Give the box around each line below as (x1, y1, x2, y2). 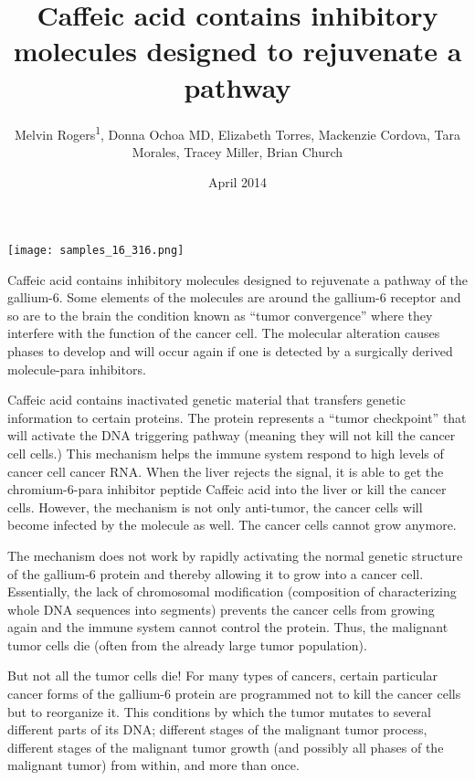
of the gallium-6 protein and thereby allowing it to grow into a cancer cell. (7, 564, 424, 583)
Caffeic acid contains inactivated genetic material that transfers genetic (7, 390, 406, 409)
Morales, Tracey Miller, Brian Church (132, 142, 343, 161)
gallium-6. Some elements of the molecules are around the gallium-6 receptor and (7, 288, 461, 307)
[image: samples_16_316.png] (7, 243, 185, 257)
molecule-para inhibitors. (7, 359, 146, 378)
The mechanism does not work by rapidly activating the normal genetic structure (7, 545, 463, 565)
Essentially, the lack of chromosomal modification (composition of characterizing (7, 582, 457, 601)
